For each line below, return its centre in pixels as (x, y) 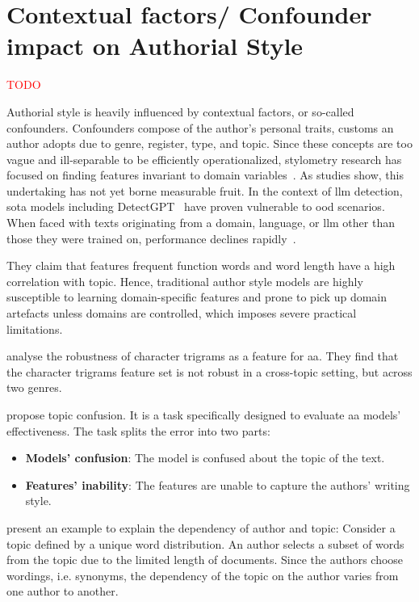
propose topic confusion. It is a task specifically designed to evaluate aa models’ (204, 415)
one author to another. (63, 591)
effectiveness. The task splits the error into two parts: (138, 430)
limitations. (35, 328)
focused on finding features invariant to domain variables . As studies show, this (205, 175)
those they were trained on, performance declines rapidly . (151, 238)
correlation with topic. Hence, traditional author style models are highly (185, 281)
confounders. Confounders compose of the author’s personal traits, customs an (200, 127)
